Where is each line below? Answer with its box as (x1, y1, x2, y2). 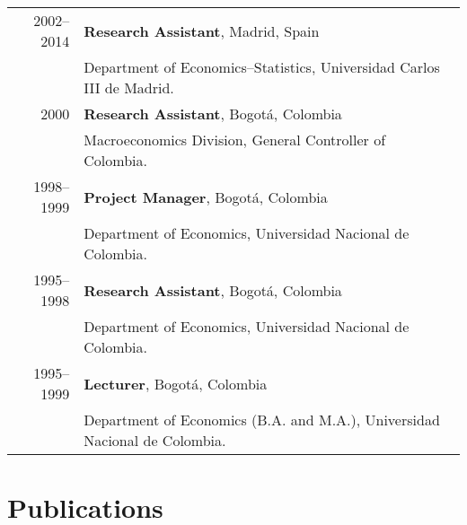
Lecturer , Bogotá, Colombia (84, 372, 268, 394)
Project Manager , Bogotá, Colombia (84, 186, 328, 207)
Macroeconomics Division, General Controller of (84, 129, 386, 150)
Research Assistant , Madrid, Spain (84, 20, 320, 41)
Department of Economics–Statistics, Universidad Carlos (84, 57, 440, 77)
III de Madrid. (84, 77, 174, 98)
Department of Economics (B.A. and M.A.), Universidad (84, 409, 440, 430)
